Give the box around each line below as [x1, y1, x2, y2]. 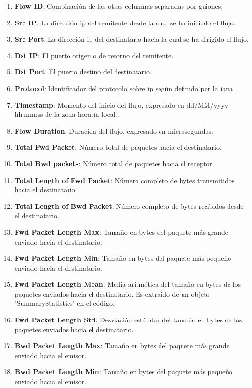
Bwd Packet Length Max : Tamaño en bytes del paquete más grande [14, 341, 229, 351]
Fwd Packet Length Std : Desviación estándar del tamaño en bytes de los [14, 315, 242, 325]
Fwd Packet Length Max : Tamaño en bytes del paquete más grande [14, 227, 228, 237]
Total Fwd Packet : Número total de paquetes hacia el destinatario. [14, 142, 222, 152]
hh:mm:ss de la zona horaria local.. [14, 109, 119, 119]
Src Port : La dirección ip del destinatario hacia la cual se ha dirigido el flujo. [14, 34, 249, 44]
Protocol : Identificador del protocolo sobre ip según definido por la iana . [14, 83, 237, 93]
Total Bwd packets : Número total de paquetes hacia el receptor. [14, 158, 214, 168]
